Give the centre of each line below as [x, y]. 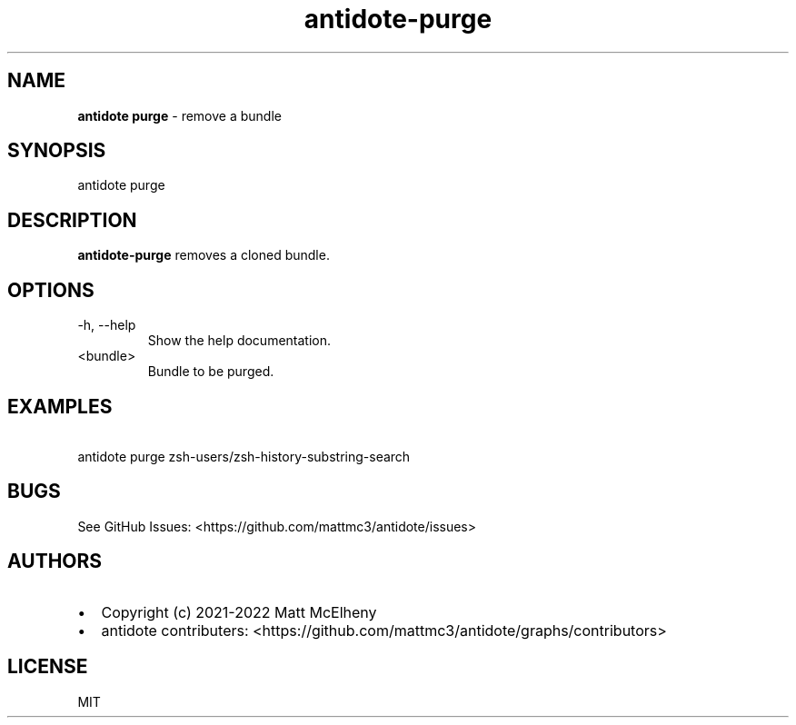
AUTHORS [55, 561]
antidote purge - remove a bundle [179, 115]
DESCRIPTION [72, 220]
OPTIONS [51, 290]
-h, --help [107, 325]
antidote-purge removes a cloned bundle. [204, 255]
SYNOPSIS [57, 151]
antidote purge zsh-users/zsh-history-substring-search [244, 456]
